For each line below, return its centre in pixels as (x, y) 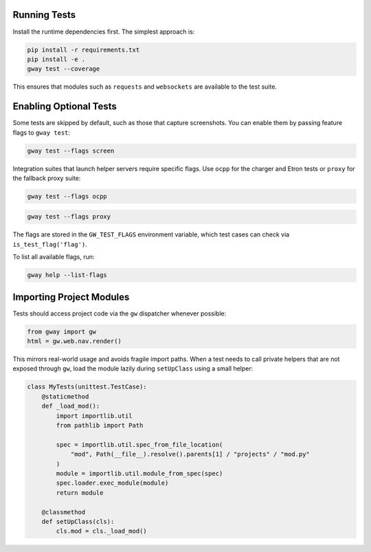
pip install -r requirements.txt (83, 49)
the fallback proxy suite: (47, 178)
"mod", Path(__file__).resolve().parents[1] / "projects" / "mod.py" (190, 454)
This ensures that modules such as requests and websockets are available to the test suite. (145, 87)
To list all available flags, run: (54, 257)
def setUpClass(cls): (78, 521)
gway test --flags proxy (69, 217)
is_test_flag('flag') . (50, 244)
